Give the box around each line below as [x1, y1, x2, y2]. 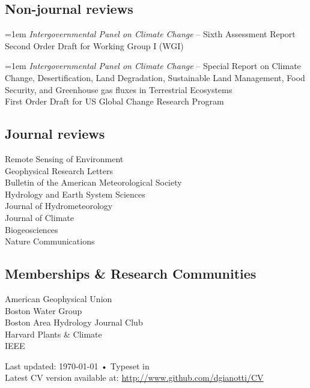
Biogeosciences [5, 223, 58, 235]
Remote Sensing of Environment [5, 152, 124, 165]
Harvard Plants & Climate [5, 327, 102, 340]
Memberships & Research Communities [5, 264, 257, 283]
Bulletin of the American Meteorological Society [5, 176, 182, 189]
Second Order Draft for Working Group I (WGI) [5, 39, 184, 52]
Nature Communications [5, 235, 95, 247]
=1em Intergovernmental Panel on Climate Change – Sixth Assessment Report [5, 28, 296, 40]
